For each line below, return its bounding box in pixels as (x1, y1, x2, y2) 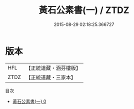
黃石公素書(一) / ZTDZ (38, 4, 129, 16)
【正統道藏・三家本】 (25, 73, 76, 80)
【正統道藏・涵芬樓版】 (25, 64, 81, 71)
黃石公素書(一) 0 (12, 98, 46, 104)
